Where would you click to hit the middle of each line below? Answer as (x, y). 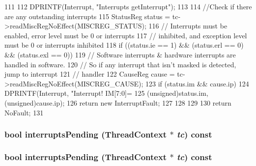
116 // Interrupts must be (188, 26)
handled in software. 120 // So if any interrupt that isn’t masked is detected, (120, 64)
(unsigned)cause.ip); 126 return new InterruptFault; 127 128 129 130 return (118, 102)
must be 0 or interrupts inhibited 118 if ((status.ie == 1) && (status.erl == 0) (124, 45)
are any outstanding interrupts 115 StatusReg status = (87, 16)
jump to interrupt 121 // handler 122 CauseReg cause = (90, 74)
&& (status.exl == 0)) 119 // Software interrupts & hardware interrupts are (120, 54)
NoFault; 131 (24, 112)
